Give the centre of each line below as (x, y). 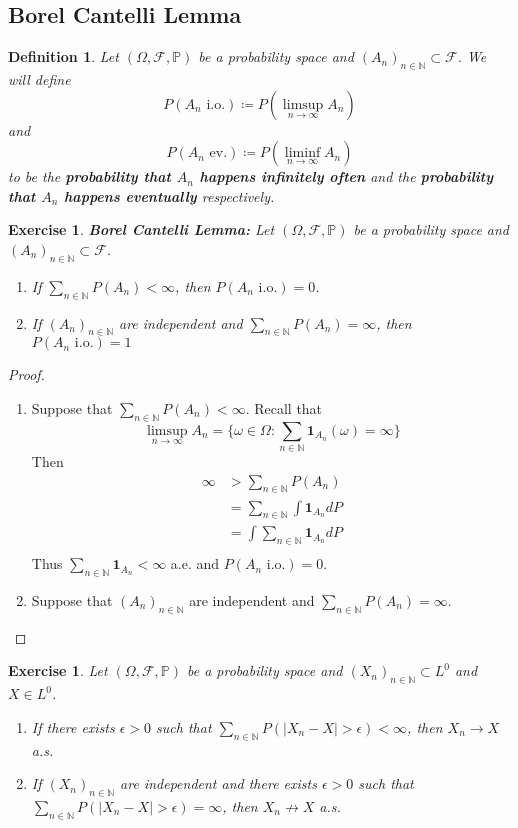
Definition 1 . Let (63, 56)
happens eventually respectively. (169, 195)
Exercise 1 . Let (58, 670)
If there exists (73, 726)
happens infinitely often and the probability (346, 176)
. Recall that (284, 407)
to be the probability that (89, 176)
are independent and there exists (218, 783)
